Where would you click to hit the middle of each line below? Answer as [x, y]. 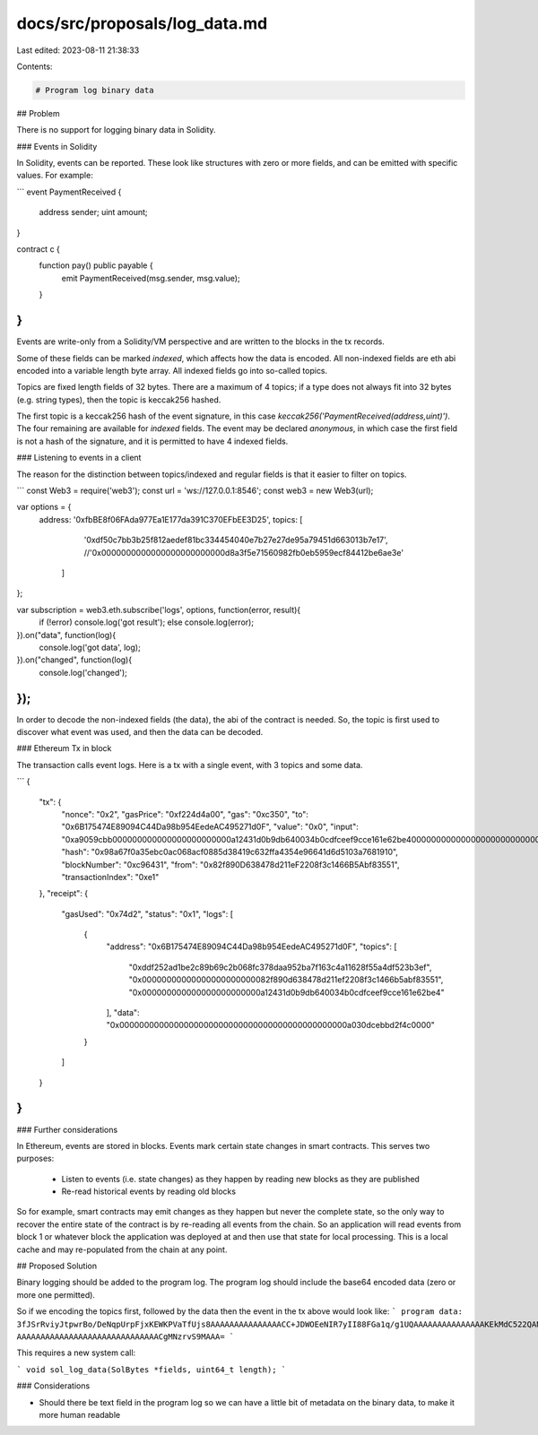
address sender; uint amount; [93, 212]
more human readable [80, 1414]
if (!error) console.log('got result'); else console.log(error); [147, 622]
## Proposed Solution [57, 1266]
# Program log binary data [95, 90]
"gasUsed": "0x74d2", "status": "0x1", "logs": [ [147, 913]
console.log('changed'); [83, 672]
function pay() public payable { [96, 265]
